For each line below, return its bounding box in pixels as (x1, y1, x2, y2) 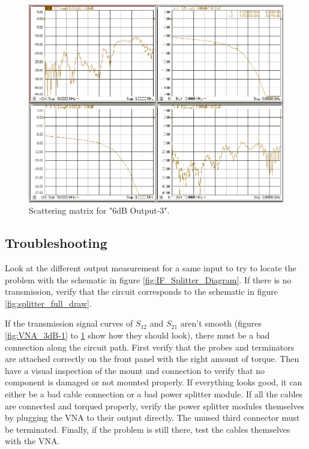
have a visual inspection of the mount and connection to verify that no (5, 364, 265, 376)
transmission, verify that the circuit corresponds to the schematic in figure (5, 285, 278, 298)
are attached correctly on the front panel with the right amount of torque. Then (5, 352, 299, 365)
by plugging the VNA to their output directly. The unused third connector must (5, 411, 300, 424)
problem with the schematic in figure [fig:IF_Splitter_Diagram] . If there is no (5, 273, 292, 286)
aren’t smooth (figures (180, 317, 262, 330)
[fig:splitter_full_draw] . (5, 297, 92, 309)
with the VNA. (5, 435, 60, 447)
